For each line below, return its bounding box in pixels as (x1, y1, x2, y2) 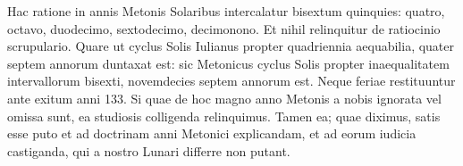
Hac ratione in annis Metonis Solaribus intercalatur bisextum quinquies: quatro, (7, 2, 445, 20)
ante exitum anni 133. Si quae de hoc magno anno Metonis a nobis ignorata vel (7, 88, 442, 107)
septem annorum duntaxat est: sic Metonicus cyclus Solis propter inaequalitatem (7, 54, 450, 72)
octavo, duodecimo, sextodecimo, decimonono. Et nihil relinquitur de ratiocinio (7, 19, 441, 37)
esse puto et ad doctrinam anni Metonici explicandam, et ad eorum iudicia (7, 124, 417, 143)
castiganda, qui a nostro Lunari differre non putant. (7, 141, 290, 160)
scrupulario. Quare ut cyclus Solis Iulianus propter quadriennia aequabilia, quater (7, 37, 455, 55)
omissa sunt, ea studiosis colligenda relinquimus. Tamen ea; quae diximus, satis (7, 106, 441, 125)
